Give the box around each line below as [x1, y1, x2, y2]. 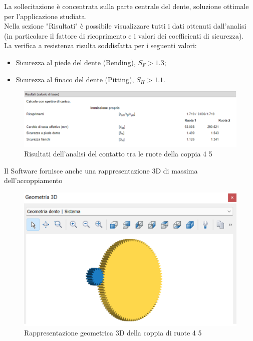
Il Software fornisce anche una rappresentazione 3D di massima [4, 165, 198, 176]
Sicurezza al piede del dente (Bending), [16, 57, 136, 67]
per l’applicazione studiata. [4, 11, 87, 21]
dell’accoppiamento [4, 175, 63, 186]
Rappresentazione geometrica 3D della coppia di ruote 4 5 [24, 327, 202, 338]
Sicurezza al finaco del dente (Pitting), [16, 74, 134, 84]
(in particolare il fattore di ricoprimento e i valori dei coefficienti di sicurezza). [4, 30, 244, 41]
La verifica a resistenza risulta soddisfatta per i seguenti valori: [4, 40, 197, 51]
